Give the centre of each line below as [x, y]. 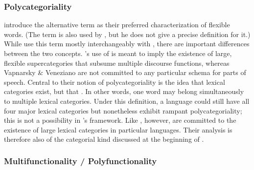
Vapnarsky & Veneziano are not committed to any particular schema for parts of [125, 72]
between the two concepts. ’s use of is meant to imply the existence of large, [118, 53]
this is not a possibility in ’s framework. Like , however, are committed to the [120, 120]
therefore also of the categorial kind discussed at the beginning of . [104, 139]
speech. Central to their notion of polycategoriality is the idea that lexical [115, 82]
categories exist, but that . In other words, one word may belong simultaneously [124, 91]
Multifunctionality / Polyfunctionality [81, 161]
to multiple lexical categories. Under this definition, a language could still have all [127, 101]
